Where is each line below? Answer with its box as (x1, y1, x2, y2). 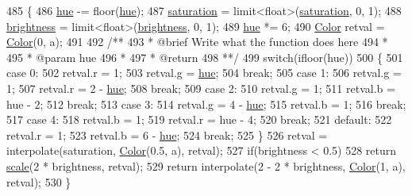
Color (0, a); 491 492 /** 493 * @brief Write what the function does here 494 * (6, 33, 388, 50)
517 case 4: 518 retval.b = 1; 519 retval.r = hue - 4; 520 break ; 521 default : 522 (6, 111, 392, 128)
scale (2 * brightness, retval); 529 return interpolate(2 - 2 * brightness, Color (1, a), (6, 157, 406, 174)
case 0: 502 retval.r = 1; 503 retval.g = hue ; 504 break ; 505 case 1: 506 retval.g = (6, 64, 402, 81)
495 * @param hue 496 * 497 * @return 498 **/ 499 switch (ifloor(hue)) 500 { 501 (6, 48, 403, 65)
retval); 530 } (6, 173, 71, 190)
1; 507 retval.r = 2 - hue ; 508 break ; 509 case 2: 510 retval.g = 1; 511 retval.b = (6, 79, 395, 96)
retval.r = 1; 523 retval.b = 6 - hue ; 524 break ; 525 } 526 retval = (6, 126, 328, 143)
